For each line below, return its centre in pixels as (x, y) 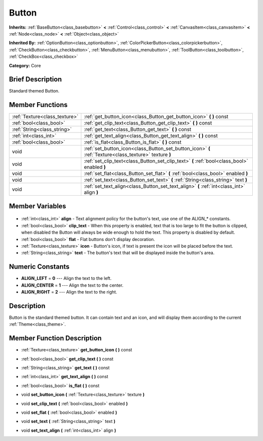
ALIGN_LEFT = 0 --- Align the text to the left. (66, 278)
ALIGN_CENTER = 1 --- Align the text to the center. (72, 285)
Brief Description (35, 80)
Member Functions (38, 105)
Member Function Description (55, 338)
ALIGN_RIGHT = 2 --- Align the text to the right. (69, 292)
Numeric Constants (39, 267)
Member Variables (38, 206)
